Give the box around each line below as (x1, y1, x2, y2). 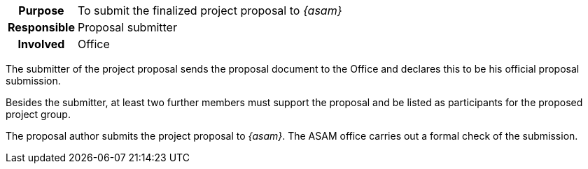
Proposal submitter (77, 20, 177, 34)
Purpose (18, 3, 64, 17)
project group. (6, 108, 71, 120)
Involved (17, 37, 65, 51)
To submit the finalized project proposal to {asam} (77, 3, 342, 17)
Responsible (8, 20, 75, 34)
